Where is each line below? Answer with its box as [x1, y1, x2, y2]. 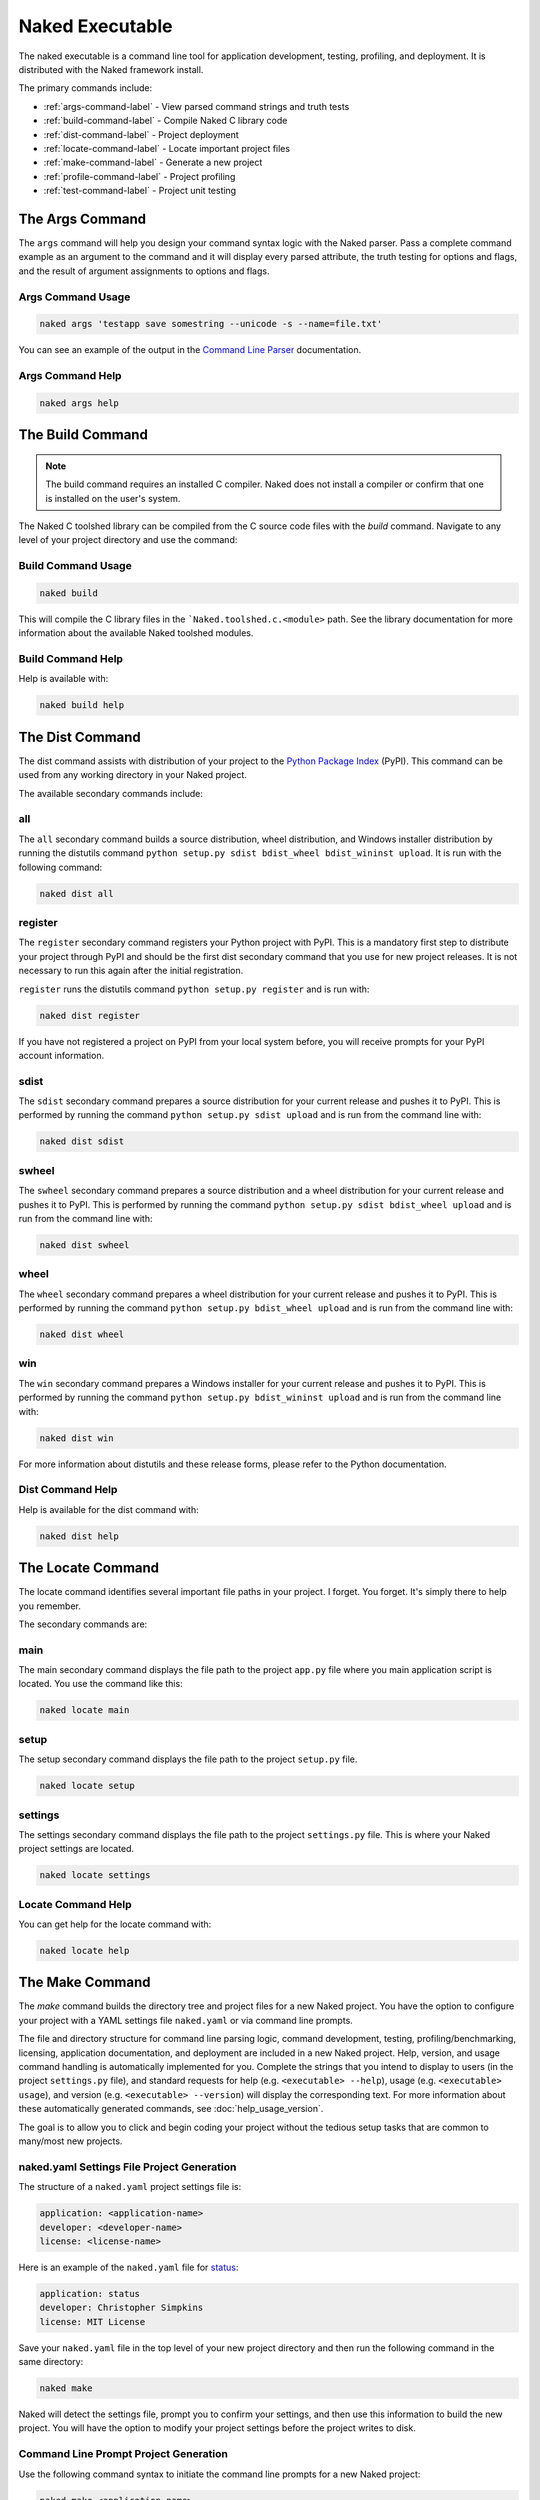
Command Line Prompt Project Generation [18, 2447, 229, 2461]
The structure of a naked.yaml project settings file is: [18, 2181, 242, 2193]
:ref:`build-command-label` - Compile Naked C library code [43, 115, 288, 127]
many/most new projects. [18, 2135, 123, 2147]
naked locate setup [39, 1780, 135, 1792]
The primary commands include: [18, 82, 153, 94]
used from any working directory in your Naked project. [18, 769, 247, 781]
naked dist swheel [39, 1239, 130, 1250]
